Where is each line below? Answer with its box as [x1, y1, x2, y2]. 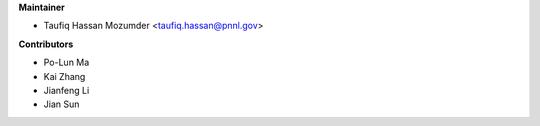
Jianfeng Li [43, 84, 90, 96]
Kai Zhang [43, 70, 86, 82]
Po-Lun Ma [43, 56, 90, 69]
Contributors [18, 38, 74, 50]
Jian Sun [43, 98, 80, 110]
